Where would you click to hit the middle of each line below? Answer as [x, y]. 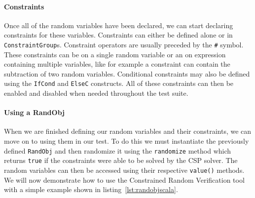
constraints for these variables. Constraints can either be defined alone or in [118, 35]
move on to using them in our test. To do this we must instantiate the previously [127, 141]
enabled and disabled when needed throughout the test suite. [96, 93]
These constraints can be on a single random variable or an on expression [115, 54]
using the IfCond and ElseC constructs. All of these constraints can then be [119, 83]
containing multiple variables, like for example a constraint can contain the [117, 64]
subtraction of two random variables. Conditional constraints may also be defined [127, 73]
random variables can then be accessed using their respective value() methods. [124, 170]
